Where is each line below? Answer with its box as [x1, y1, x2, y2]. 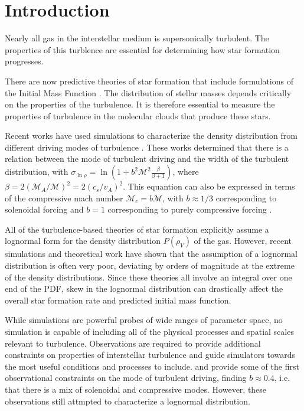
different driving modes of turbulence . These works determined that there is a [5, 141, 289, 153]
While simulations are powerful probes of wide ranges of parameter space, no [5, 314, 283, 326]
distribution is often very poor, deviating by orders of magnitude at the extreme [5, 259, 295, 272]
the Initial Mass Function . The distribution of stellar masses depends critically [5, 86, 292, 99]
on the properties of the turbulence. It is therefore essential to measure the [5, 98, 275, 110]
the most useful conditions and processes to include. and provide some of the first [5, 360, 299, 372]
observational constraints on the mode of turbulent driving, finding [5, 371, 247, 384]
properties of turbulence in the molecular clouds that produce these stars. [5, 109, 271, 122]
